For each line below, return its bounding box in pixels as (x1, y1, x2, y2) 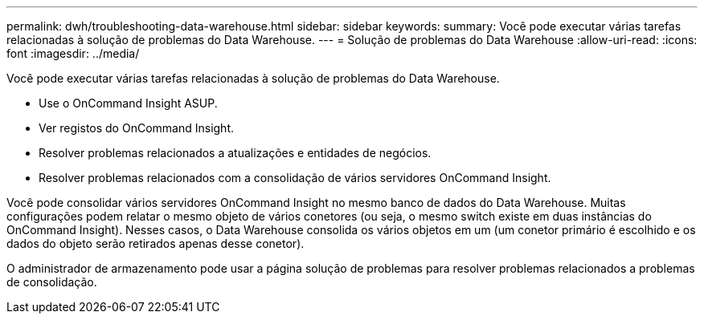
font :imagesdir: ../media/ (6, 47, 140, 60)
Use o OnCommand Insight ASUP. (39, 96, 218, 110)
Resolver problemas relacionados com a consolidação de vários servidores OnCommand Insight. (39, 171, 551, 184)
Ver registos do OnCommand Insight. (39, 121, 235, 135)
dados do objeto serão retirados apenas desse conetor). (6, 237, 305, 250)
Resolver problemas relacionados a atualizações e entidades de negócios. (39, 146, 432, 160)
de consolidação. (6, 275, 97, 289)
